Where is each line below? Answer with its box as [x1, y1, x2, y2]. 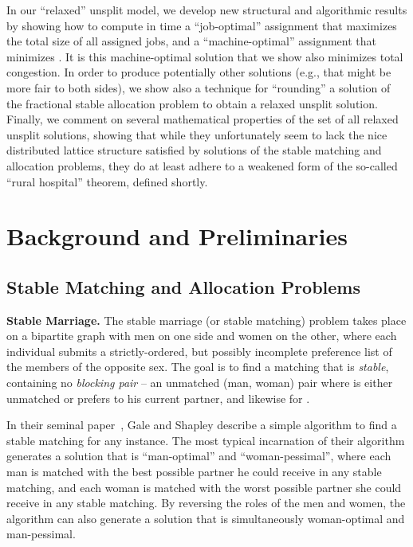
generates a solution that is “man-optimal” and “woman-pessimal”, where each [6, 447, 391, 464]
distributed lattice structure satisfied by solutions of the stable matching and [6, 142, 382, 158]
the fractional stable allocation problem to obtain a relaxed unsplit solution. [6, 95, 378, 111]
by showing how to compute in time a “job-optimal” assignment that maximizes [6, 17, 397, 33]
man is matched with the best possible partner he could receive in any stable [6, 463, 382, 480]
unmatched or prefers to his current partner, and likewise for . [6, 389, 310, 406]
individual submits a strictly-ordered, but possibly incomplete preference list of [6, 342, 392, 359]
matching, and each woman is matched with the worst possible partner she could [6, 479, 402, 495]
